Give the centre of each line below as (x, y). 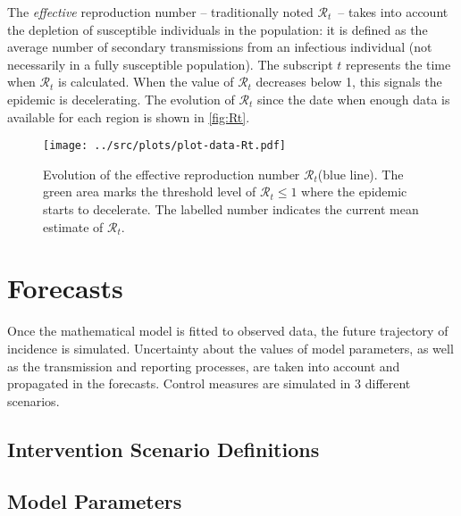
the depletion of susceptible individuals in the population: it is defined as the (218, 29)
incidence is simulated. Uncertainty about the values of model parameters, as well (230, 348)
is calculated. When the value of (146, 82)
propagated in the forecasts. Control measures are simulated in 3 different (209, 383)
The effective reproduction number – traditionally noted (160, 12)
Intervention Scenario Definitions (163, 449)
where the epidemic (354, 191)
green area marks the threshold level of (150, 191)
